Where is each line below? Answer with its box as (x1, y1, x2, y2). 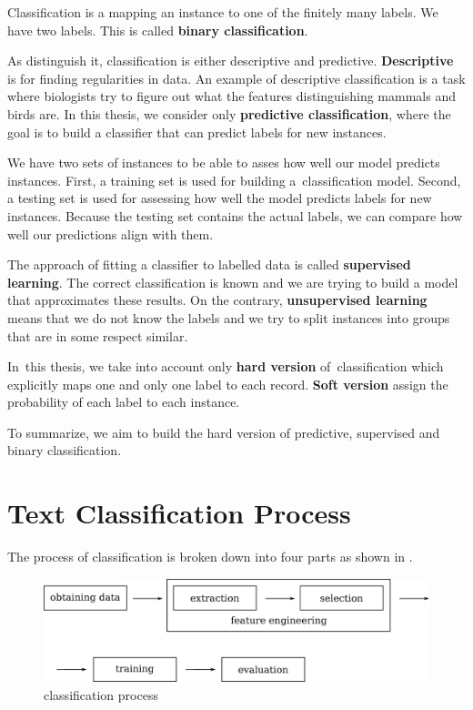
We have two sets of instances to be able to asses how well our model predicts (7, 153, 440, 172)
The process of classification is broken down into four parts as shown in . (7, 547, 413, 566)
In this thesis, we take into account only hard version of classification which (7, 357, 444, 376)
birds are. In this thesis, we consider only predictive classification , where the (7, 104, 451, 123)
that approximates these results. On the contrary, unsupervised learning (7, 290, 428, 309)
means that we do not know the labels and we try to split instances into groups (7, 308, 450, 327)
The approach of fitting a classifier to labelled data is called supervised (7, 255, 411, 274)
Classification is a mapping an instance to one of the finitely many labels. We (7, 3, 438, 21)
